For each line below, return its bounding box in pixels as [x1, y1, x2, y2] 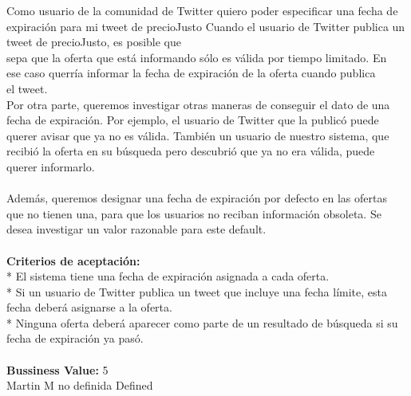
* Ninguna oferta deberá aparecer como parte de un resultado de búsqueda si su [6, 314, 398, 331]
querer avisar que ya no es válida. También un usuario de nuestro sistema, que [6, 127, 389, 143]
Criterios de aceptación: [6, 252, 140, 269]
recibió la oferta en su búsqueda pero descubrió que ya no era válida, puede [6, 143, 375, 159]
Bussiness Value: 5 [6, 361, 109, 378]
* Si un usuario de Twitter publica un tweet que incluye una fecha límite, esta [6, 283, 388, 300]
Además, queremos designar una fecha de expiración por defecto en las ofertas [6, 190, 387, 206]
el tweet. [6, 80, 48, 96]
